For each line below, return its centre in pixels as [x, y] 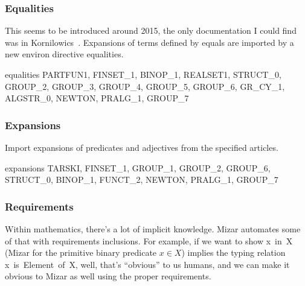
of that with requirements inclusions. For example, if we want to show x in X [149, 240]
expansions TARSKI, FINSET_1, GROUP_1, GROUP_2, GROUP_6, [138, 167]
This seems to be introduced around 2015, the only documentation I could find [151, 30]
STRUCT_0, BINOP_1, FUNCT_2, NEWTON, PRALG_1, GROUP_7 [142, 180]
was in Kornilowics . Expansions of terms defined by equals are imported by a [149, 42]
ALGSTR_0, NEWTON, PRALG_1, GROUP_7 [97, 98]
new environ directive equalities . [64, 54]
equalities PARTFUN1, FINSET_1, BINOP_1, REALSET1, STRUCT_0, [143, 74]
